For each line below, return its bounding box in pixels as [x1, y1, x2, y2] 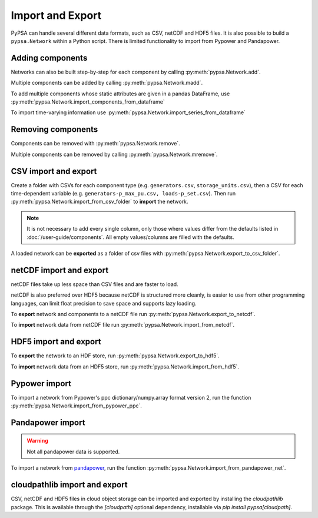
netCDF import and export [11, 265, 109, 275]
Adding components [11, 53, 88, 63]
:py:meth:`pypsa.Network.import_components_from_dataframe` [11, 98, 165, 105]
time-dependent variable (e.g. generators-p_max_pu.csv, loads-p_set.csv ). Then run [11, 190, 236, 197]
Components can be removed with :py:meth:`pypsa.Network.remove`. [11, 140, 180, 147]
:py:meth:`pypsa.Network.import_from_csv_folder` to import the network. [11, 198, 188, 205]
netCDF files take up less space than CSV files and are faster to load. [11, 280, 179, 288]
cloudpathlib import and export [11, 480, 128, 490]
